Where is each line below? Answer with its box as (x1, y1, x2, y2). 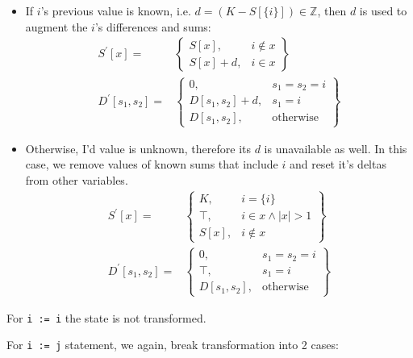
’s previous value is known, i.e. (40, 2, 191, 19)
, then (317, 2, 347, 19)
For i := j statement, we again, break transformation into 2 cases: (6, 336, 339, 353)
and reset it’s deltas (289, 156, 386, 173)
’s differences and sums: (94, 18, 211, 35)
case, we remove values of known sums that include (25, 156, 278, 173)
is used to (359, 2, 407, 19)
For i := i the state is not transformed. (6, 309, 206, 326)
